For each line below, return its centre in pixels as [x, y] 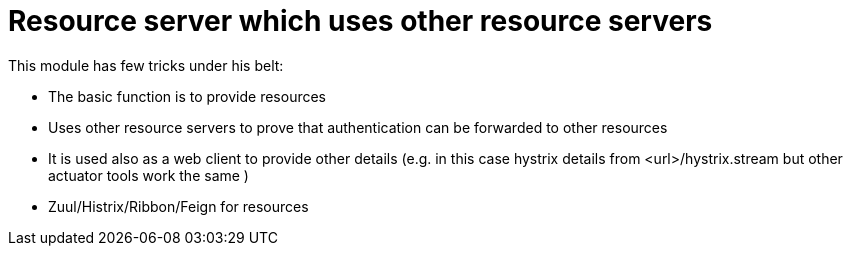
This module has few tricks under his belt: [146, 65]
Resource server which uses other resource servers [360, 21]
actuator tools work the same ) [148, 175]
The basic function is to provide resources [187, 96]
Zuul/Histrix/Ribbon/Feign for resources [178, 206]
